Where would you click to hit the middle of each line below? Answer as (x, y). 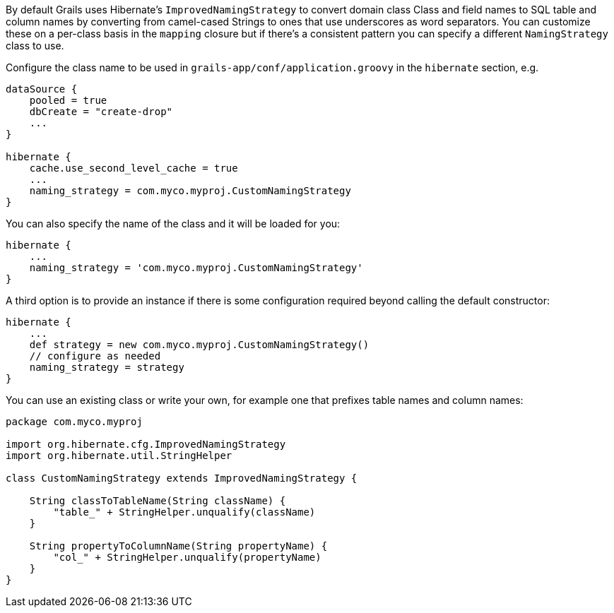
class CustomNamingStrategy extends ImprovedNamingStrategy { (182, 478)
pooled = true (68, 100)
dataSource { (42, 89)
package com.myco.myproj (74, 422)
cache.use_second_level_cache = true (134, 168)
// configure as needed (95, 356)
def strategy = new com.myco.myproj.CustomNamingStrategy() (199, 345)
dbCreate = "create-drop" (101, 112)
